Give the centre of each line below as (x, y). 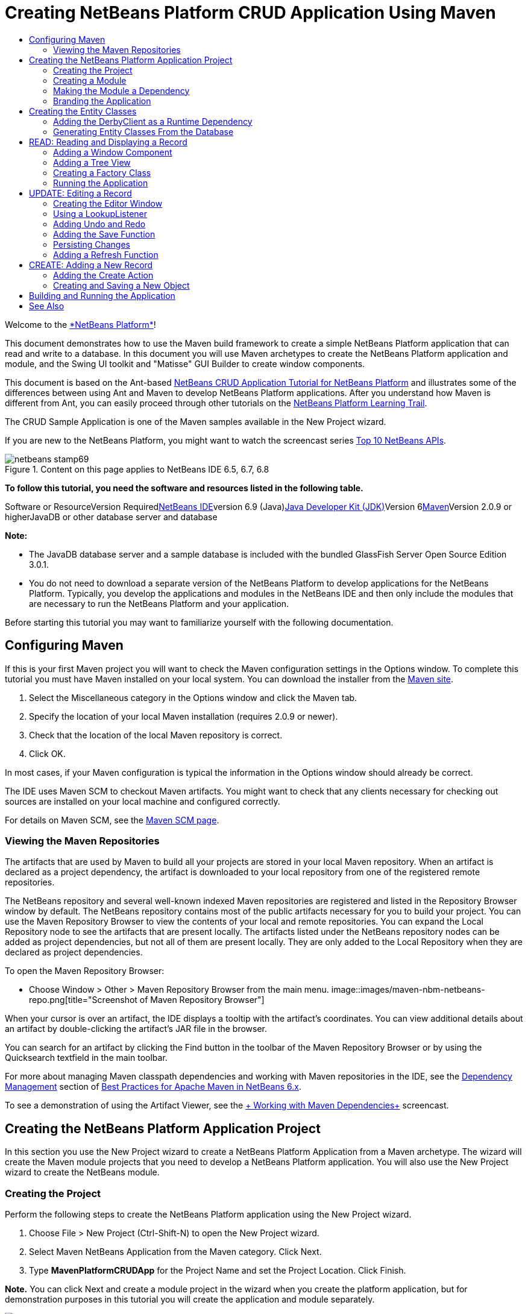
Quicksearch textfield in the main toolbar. (86, 1058)
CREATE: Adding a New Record (91, 265)
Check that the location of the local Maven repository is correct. (156, 735)
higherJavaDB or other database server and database (111, 517)
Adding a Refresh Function (106, 254)
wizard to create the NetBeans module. (82, 1172)
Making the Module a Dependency (121, 90)
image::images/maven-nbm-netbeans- (408, 990)
